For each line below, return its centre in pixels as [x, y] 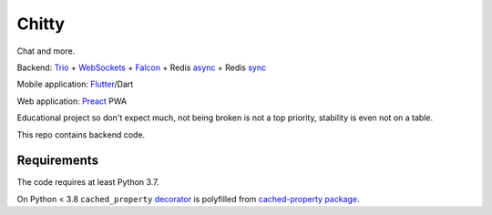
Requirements [58, 161]
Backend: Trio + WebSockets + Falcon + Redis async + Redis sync [142, 67]
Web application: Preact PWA [72, 101]
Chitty [41, 24]
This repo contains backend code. [81, 134]
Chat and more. [46, 51]
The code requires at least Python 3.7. [88, 182]
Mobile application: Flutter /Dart [75, 84]
